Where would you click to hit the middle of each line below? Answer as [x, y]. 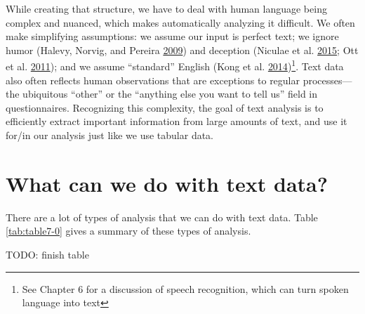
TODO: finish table [47, 254]
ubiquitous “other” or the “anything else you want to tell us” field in [170, 94]
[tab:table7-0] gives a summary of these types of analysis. [128, 231]
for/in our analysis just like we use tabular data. [110, 135]
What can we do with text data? [167, 183]
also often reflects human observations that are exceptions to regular [153, 80]
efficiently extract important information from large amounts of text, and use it [177, 121]
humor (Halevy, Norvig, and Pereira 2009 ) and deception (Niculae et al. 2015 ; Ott [182, 50]
